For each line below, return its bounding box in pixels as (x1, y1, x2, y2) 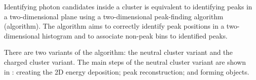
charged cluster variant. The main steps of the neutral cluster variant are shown (4, 56, 246, 67)
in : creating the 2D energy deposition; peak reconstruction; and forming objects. (4, 66, 250, 77)
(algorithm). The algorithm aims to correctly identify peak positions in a (4, 21, 224, 31)
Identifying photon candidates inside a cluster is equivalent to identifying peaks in (4, 1, 253, 11)
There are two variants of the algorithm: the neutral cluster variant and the (4, 47, 233, 57)
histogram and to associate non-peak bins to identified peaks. (42, 30, 228, 40)
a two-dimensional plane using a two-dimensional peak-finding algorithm (4, 11, 223, 21)
